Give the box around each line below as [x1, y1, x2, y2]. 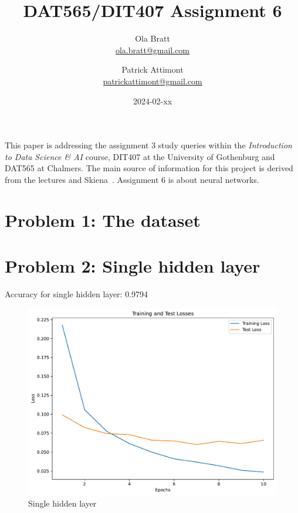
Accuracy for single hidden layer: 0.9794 [5, 287, 148, 300]
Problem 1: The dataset [5, 208, 201, 232]
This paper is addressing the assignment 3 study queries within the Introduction [5, 139, 292, 151]
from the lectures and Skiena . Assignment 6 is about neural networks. [5, 173, 259, 185]
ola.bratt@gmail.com [115, 43, 190, 56]
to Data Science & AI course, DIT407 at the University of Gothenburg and [5, 150, 275, 162]
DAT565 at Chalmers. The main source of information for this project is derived [5, 162, 293, 174]
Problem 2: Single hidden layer [5, 254, 260, 278]
